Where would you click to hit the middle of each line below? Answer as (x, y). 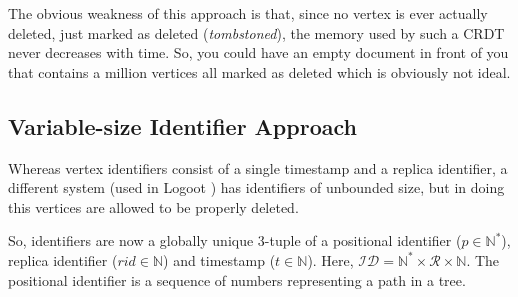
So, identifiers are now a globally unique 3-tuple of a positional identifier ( (235, 240)
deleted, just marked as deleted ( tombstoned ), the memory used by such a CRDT (256, 32)
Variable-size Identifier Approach (182, 125)
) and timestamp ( (219, 259)
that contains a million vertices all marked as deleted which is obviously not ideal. (259, 71)
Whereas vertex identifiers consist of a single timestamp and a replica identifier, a (258, 167)
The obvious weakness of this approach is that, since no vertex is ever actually (248, 13)
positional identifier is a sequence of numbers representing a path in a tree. (237, 279)
